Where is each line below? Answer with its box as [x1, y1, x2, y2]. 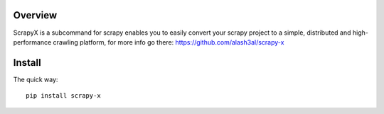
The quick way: [13, 75, 58, 84]
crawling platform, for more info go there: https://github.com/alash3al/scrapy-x [53, 38, 284, 46]
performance [13, 38, 52, 46]
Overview [13, 9, 58, 21]
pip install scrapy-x [26, 92, 101, 100]
